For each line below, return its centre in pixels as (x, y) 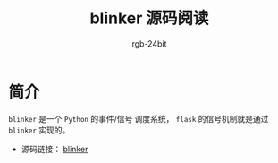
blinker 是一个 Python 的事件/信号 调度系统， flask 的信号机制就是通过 (139, 118)
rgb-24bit (149, 43)
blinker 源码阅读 (149, 18)
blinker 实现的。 (39, 130)
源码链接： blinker (55, 149)
